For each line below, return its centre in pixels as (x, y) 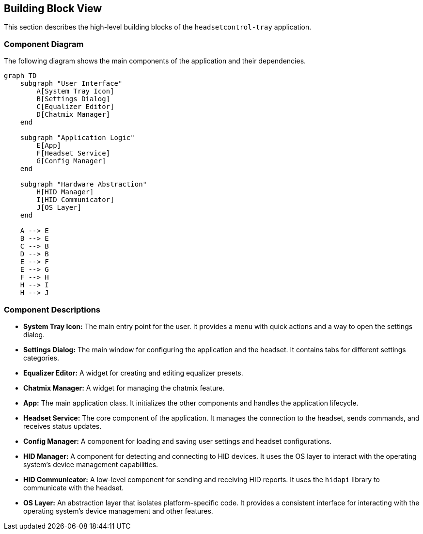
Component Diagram (44, 44)
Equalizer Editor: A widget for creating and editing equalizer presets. (133, 373)
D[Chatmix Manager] (73, 115)
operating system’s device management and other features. (118, 511)
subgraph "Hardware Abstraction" (84, 184)
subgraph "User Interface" (71, 84)
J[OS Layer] (59, 208)
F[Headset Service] (73, 153)
